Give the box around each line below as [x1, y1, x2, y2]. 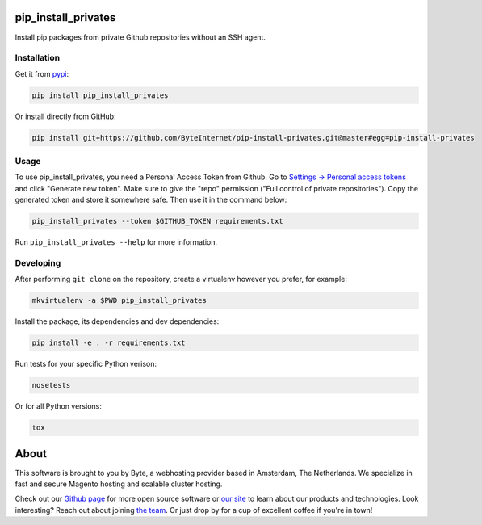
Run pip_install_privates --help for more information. [15, 237, 218, 247]
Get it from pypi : [15, 69, 69, 78]
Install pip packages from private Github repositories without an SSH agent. [15, 32, 266, 42]
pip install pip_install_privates [31, 90, 169, 100]
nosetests [31, 380, 71, 390]
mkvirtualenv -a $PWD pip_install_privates [31, 296, 207, 305]
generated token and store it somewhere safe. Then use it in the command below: [15, 195, 287, 205]
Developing [15, 257, 61, 268]
